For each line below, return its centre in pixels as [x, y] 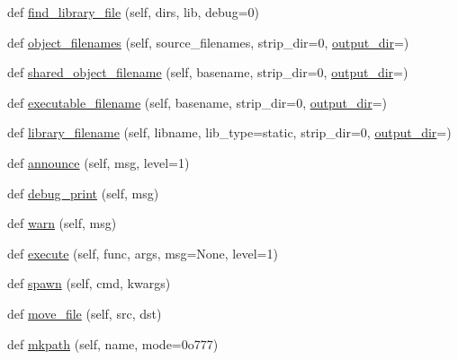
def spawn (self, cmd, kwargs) [89, 283]
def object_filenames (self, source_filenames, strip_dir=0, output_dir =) [208, 42]
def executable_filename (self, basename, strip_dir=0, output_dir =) [197, 102]
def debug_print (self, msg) [83, 193]
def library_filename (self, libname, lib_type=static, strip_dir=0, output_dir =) [229, 132]
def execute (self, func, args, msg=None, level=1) [143, 253]
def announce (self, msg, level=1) [99, 162]
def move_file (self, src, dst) [85, 313]
